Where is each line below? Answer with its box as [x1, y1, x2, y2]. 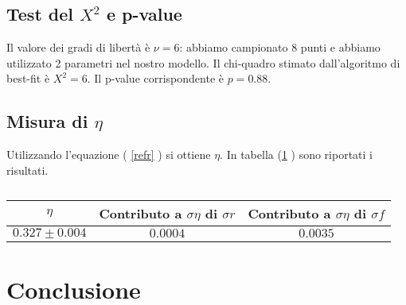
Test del [6, 2, 73, 26]
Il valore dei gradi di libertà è [6, 39, 150, 56]
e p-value [107, 2, 182, 26]
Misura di [6, 109, 88, 133]
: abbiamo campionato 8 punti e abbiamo [179, 39, 381, 56]
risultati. [6, 161, 49, 178]
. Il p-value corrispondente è [87, 70, 224, 87]
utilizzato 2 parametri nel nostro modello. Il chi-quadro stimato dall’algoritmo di [6, 54, 400, 71]
